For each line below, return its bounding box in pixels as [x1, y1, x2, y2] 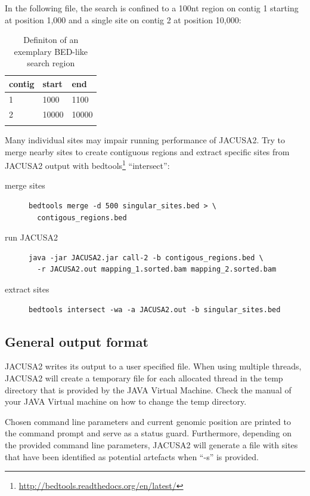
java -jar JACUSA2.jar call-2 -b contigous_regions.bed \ [29, 253, 263, 262]
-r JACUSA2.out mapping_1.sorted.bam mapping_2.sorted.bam [37, 265, 277, 274]
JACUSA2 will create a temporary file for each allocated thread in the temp [5, 371, 283, 384]
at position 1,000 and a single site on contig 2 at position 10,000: [5, 13, 241, 26]
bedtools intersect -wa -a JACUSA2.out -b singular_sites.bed [29, 305, 281, 314]
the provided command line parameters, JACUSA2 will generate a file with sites [5, 438, 298, 451]
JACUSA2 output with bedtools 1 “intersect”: [5, 158, 170, 171]
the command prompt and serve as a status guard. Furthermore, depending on [5, 427, 292, 439]
